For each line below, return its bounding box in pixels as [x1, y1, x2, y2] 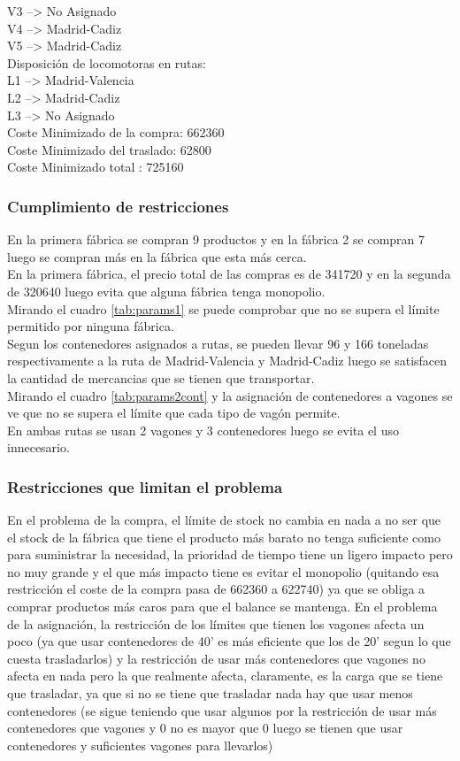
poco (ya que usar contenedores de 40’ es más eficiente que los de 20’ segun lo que [7, 632, 451, 650]
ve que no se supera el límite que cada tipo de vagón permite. [7, 404, 341, 422]
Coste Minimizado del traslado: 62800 [7, 140, 211, 158]
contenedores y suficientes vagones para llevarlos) [7, 735, 273, 754]
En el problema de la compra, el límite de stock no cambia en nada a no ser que [7, 511, 441, 529]
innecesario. [7, 438, 70, 457]
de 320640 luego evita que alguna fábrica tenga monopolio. [7, 281, 326, 300]
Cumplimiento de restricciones [7, 195, 229, 217]
